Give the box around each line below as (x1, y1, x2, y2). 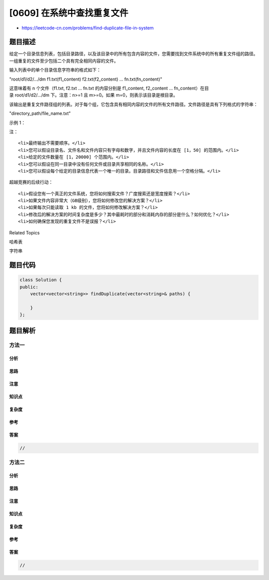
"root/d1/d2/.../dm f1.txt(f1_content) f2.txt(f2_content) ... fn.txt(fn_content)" (9, 76, 162, 82)
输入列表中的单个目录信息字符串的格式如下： (9, 67, 101, 73)
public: (19, 284, 38, 290)
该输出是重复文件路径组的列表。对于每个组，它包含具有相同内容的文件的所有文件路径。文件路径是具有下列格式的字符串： (9, 101, 258, 107)
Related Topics (9, 229, 40, 236)
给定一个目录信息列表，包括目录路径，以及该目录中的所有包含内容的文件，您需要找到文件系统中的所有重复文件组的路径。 (9, 51, 258, 57)
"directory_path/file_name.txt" (9, 110, 71, 116)
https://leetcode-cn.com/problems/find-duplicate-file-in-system (21, 25, 154, 31)
